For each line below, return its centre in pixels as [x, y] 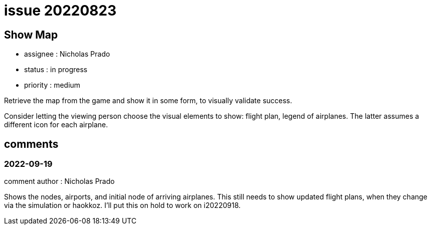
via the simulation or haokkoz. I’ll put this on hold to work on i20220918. [123, 205]
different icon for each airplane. [56, 125]
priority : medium [52, 85]
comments [31, 144]
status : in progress [56, 70]
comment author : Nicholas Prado [59, 181]
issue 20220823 [60, 11]
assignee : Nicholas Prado [67, 54]
